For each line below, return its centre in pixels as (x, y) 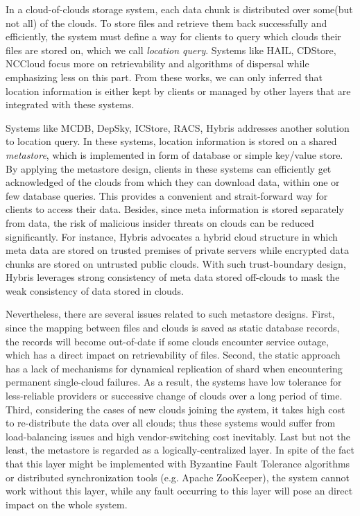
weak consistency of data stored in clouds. (95, 290)
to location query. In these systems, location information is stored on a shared (171, 141)
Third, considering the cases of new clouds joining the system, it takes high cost (175, 409)
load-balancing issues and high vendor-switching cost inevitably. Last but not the (178, 436)
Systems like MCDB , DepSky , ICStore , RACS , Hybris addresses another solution (178, 127)
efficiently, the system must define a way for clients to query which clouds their (173, 36)
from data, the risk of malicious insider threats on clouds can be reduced (160, 222)
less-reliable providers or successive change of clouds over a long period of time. (174, 396)
